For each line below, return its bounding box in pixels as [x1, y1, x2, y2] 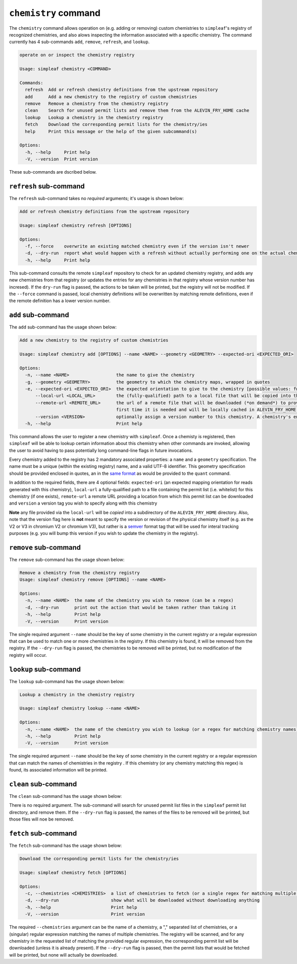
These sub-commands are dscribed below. [9, 169, 97, 175]
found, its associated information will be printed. [9, 767, 107, 773]
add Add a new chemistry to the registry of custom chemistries [25, 94, 198, 99]
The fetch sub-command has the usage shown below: [9, 842, 122, 848]
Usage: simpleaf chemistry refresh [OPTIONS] [19, 222, 132, 228]
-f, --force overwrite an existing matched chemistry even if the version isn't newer [25, 244, 249, 249]
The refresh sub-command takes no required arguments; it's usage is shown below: [9, 195, 184, 201]
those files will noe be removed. [9, 816, 74, 822]
